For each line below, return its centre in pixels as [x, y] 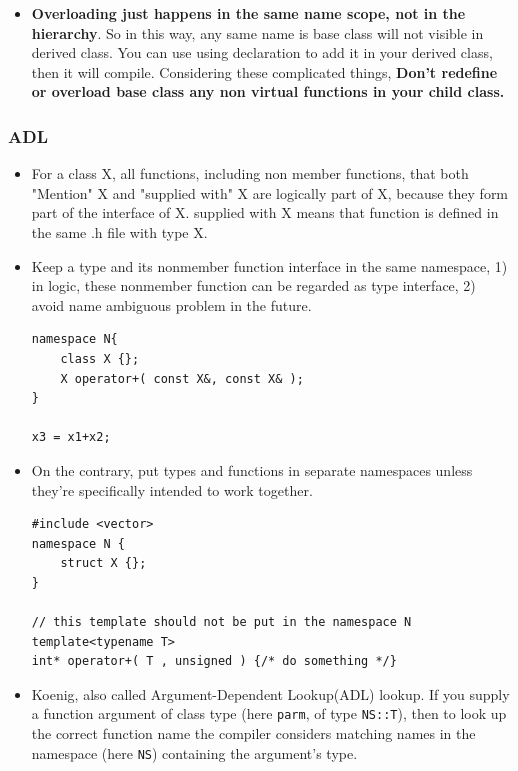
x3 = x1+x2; [71, 437]
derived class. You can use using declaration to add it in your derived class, [262, 52]
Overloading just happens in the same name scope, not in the [248, 13]
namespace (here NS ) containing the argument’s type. [194, 752]
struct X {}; [103, 563]
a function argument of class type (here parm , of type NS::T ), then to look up [269, 713]
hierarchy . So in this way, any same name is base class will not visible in [257, 32]
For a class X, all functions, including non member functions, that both [250, 173]
